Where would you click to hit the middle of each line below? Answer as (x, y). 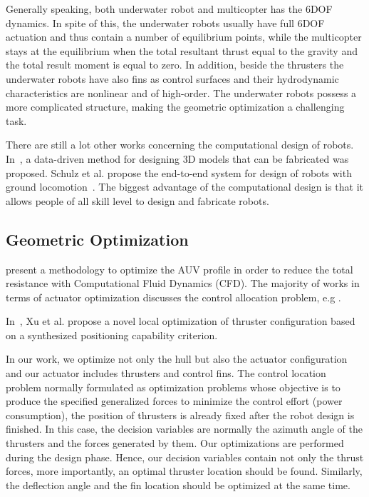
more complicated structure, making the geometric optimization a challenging (175, 107)
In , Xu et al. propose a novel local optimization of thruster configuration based (181, 321)
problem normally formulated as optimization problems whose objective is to (173, 387)
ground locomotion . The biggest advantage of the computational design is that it (184, 187)
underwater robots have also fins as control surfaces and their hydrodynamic (172, 78)
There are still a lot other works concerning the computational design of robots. (180, 145)
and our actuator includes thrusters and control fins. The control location (166, 373)
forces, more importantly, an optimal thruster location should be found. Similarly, (184, 471)
